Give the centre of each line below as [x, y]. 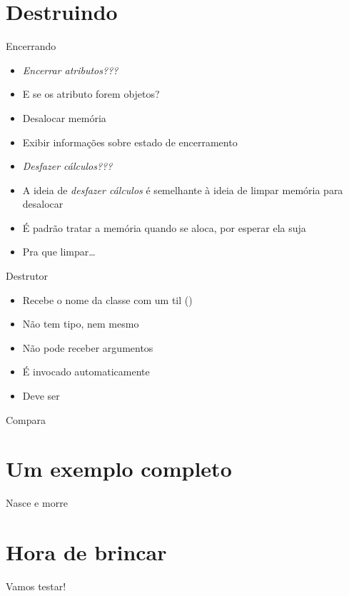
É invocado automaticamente [86, 372]
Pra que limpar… [59, 252]
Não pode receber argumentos [88, 347]
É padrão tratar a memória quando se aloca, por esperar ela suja [164, 227]
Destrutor [27, 276]
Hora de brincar [86, 552]
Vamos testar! [36, 586]
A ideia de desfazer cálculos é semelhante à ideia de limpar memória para [183, 190]
